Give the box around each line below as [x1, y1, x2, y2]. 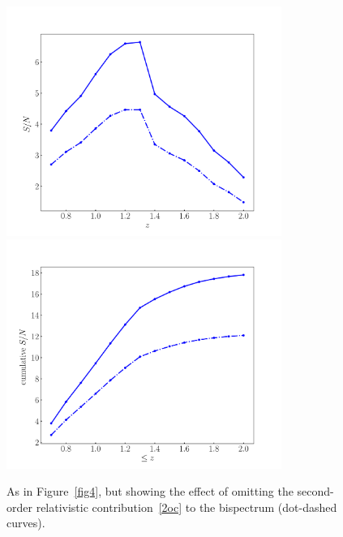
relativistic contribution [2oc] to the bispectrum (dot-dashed [36, 498, 337, 515]
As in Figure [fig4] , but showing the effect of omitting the [6, 483, 294, 500]
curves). [6, 514, 45, 531]
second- [297, 483, 334, 500]
